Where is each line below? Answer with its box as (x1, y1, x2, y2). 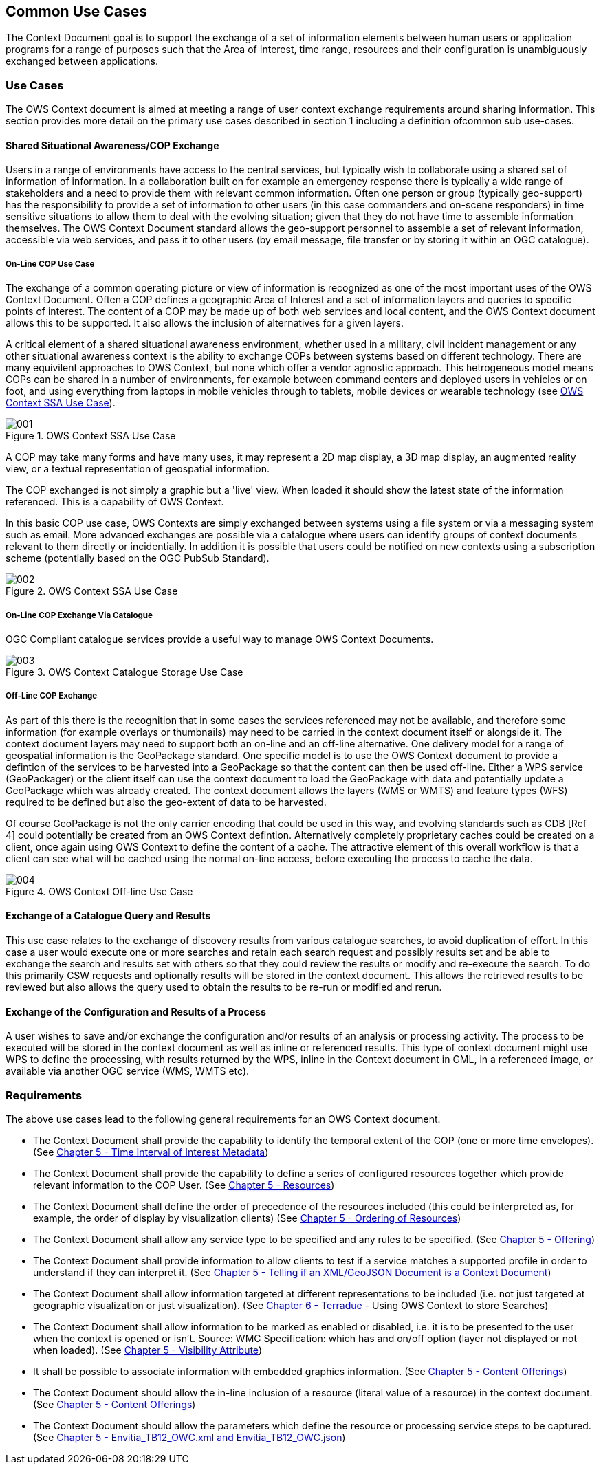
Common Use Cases (6, 3, 148, 20)
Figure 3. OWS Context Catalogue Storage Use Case (6, 666, 243, 678)
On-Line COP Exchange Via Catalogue (6, 610, 153, 620)
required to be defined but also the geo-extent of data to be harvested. (6, 796, 327, 808)
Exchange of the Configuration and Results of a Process (6, 1005, 266, 1018)
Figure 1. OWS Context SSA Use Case (6, 430, 176, 442)
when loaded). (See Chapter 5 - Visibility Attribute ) (33, 1343, 262, 1356)
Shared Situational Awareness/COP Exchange (6, 139, 219, 151)
